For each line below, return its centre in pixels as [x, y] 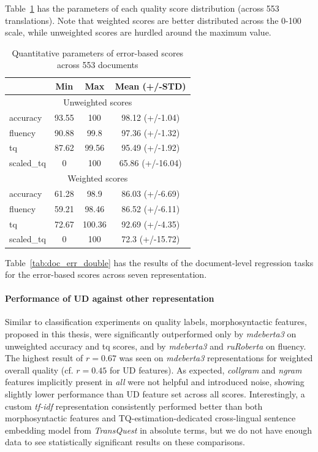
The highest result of [44, 358]
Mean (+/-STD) [150, 86]
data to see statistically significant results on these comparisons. [125, 442]
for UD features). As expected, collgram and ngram [206, 370]
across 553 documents [98, 65]
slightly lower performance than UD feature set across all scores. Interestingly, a [155, 394]
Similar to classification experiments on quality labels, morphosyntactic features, [156, 322]
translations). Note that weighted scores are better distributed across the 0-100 [153, 20]
